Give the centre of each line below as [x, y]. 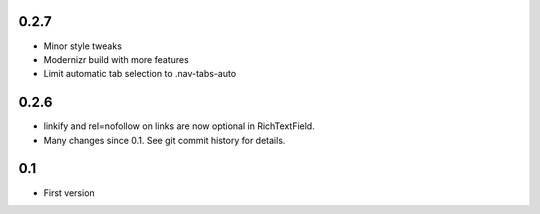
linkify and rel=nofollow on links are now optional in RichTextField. [179, 126]
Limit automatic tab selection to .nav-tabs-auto [140, 74]
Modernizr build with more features [116, 59]
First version [69, 192]
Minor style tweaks [82, 46]
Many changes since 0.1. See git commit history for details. [164, 140]
